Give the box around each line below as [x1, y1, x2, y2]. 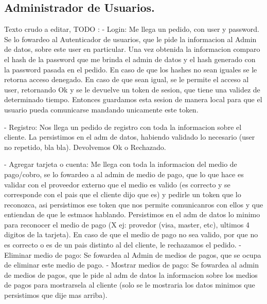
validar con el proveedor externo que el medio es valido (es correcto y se [4, 179, 230, 189]
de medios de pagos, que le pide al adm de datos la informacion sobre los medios [4, 269, 258, 280]
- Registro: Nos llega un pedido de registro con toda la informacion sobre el [4, 121, 242, 132]
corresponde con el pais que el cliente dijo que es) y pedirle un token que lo [4, 189, 241, 200]
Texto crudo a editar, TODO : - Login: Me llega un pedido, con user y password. [4, 24, 259, 34]
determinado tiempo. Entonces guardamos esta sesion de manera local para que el [4, 94, 262, 105]
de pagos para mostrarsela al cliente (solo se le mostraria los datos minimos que [4, 279, 255, 290]
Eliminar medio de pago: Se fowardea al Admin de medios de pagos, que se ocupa [4, 249, 261, 260]
